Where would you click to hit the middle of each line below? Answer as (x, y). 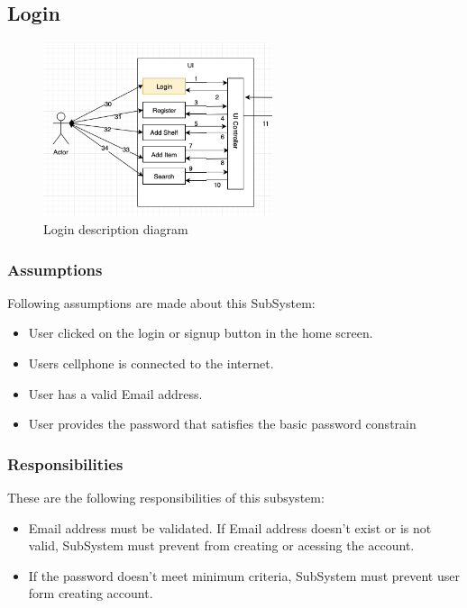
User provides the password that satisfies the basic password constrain (222, 424)
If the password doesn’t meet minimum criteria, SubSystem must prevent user (244, 575)
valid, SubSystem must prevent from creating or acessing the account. (221, 545)
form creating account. (91, 593)
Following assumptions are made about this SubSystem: (161, 302)
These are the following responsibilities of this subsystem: (166, 498)
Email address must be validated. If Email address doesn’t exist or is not (230, 527)
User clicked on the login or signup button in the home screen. (201, 333)
